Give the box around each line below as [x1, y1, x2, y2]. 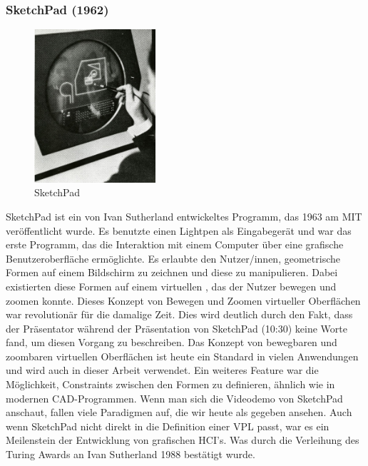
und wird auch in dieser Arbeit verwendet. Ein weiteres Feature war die [6, 363, 319, 378]
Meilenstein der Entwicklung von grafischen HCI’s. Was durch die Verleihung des [6, 432, 359, 447]
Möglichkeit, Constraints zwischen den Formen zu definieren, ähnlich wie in [6, 377, 335, 392]
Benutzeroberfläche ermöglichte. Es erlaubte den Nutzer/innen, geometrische [6, 250, 340, 265]
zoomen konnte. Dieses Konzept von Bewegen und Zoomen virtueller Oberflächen [6, 293, 361, 308]
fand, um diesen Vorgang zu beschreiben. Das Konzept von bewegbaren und [6, 335, 337, 350]
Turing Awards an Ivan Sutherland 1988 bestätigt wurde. [6, 447, 255, 462]
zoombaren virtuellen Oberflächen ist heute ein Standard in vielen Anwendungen [6, 348, 359, 363]
